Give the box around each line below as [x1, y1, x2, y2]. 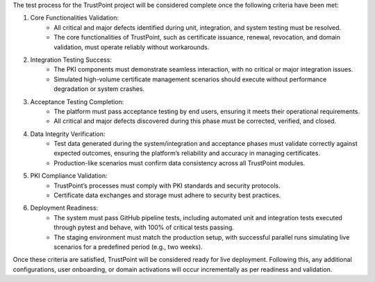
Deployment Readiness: [30, 204, 99, 212]
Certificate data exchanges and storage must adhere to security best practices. [53, 191, 281, 199]
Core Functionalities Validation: [30, 14, 119, 22]
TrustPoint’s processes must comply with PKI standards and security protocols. [53, 181, 281, 190]
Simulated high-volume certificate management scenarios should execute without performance [53, 75, 327, 83]
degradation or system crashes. [53, 85, 145, 93]
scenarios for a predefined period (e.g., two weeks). [53, 242, 203, 251]
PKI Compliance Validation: [30, 172, 108, 180]
